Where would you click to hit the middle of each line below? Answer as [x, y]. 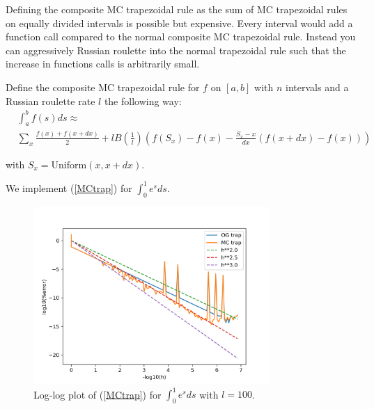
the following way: [143, 101]
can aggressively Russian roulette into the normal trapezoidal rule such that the [176, 50]
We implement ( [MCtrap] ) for [69, 187]
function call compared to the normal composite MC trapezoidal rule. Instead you [181, 37]
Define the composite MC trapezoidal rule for [103, 87]
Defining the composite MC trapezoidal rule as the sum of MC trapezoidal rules [177, 9]
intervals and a [317, 87]
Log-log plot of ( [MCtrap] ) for [98, 394]
